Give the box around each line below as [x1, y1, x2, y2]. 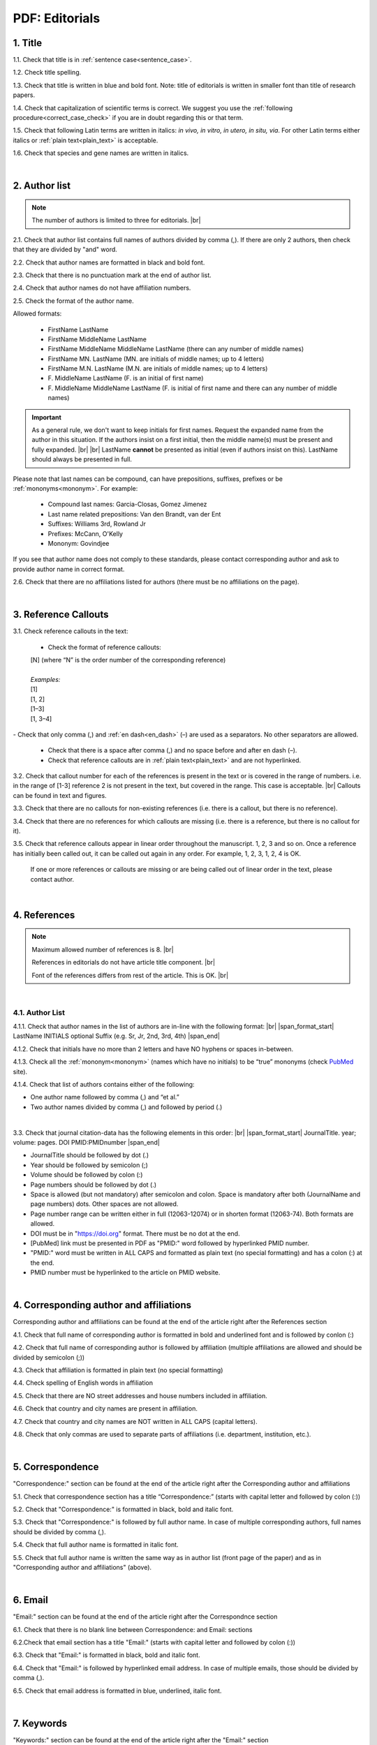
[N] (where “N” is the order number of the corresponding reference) [30, 656, 226, 664]
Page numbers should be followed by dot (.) [30, 1180, 157, 1189]
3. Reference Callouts [13, 609, 109, 621]
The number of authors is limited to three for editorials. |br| [31, 216, 201, 225]
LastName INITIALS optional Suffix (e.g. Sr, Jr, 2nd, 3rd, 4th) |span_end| [13, 1032, 220, 1040]
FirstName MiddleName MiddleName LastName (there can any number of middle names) [47, 345, 304, 353]
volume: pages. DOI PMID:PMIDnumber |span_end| [13, 1138, 160, 1146]
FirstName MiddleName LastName [47, 335, 147, 343]
